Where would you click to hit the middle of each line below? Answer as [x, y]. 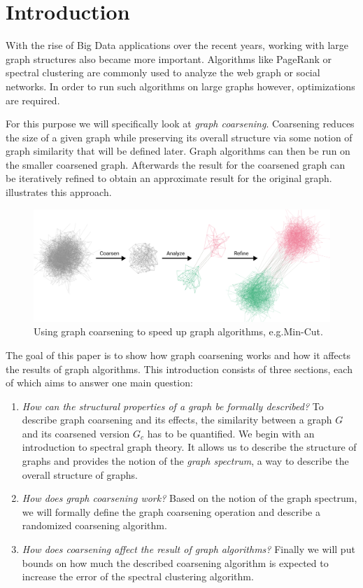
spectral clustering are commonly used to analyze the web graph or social [163, 72]
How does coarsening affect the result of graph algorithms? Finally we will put [188, 549]
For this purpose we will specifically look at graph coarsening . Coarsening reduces [180, 124]
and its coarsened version [76, 433]
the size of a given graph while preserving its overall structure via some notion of [179, 137]
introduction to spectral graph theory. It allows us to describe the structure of [189, 447]
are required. [33, 100]
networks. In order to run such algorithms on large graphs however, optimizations [180, 86]
